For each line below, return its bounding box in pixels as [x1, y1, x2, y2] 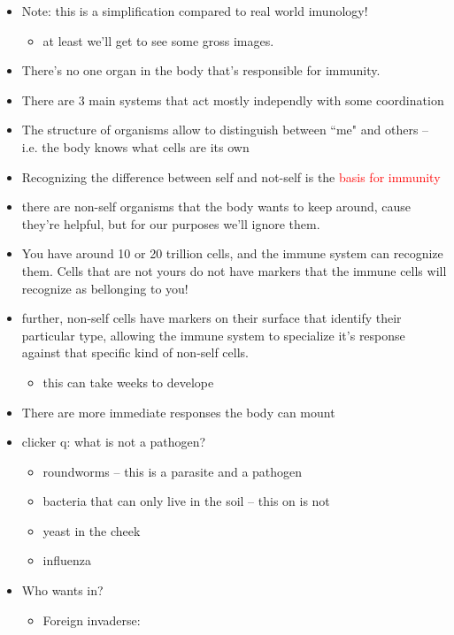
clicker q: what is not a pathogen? [21, 432, 206, 451]
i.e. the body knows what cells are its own [21, 137, 250, 156]
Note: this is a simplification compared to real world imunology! [21, 2, 368, 19]
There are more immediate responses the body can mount [21, 402, 335, 421]
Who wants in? [21, 581, 104, 600]
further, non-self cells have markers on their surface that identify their [21, 309, 402, 327]
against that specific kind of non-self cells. [21, 343, 249, 362]
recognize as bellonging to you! [21, 279, 189, 297]
